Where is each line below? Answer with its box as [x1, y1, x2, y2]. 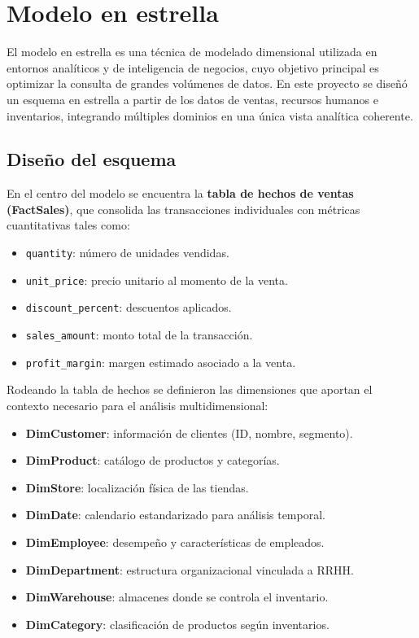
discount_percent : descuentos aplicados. [25, 299, 232, 316]
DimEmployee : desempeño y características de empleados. [25, 533, 325, 550]
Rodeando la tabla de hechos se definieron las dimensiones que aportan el [7, 381, 373, 398]
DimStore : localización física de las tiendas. [25, 478, 249, 496]
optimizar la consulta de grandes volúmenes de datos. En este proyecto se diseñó [7, 75, 408, 92]
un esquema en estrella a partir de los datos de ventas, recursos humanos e [7, 90, 378, 107]
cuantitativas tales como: [7, 216, 130, 234]
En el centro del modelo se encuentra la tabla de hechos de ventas [7, 185, 354, 202]
